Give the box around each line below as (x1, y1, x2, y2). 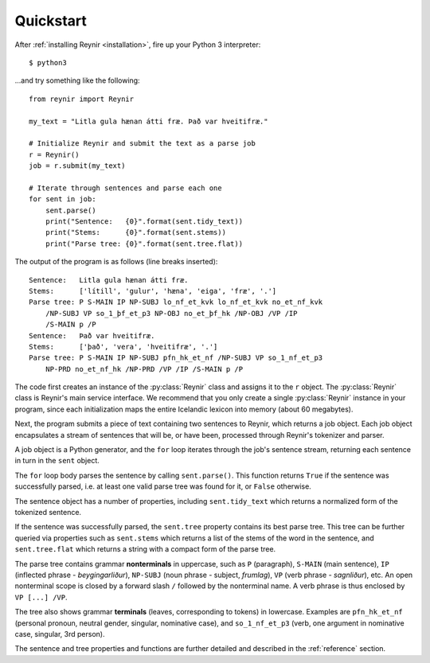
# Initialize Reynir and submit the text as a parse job (29, 139, 256, 148)
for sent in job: (29, 195, 96, 204)
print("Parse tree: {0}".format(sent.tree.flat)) (45, 239, 243, 248)
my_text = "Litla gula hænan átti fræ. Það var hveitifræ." (29, 116, 268, 126)
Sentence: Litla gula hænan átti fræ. (29, 275, 189, 284)
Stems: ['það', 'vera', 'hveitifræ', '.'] (29, 342, 218, 351)
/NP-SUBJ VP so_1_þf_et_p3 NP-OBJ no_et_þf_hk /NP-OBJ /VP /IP (45, 309, 298, 318)
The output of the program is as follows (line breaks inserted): (14, 257, 218, 267)
